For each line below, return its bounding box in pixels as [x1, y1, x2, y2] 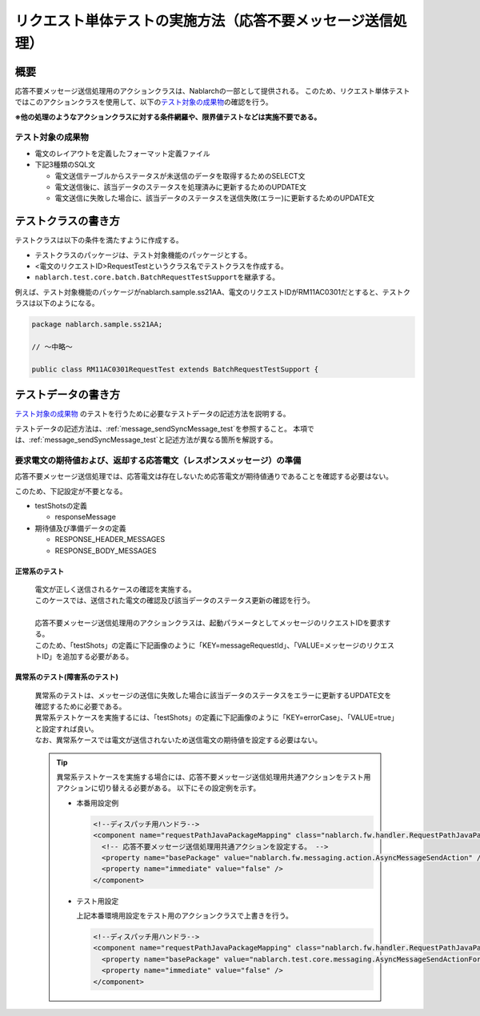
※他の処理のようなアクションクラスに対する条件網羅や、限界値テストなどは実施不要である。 [14, 112, 322, 122]
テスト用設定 [76, 896, 119, 906]
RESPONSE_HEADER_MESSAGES [54, 535, 166, 544]
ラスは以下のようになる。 [14, 299, 99, 308]
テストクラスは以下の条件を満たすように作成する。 [14, 235, 183, 245]
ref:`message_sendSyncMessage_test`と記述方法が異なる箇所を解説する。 [30, 435, 278, 444]
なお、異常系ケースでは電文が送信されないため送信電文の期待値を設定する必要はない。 [34, 735, 322, 745]
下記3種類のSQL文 [34, 160, 96, 170]
